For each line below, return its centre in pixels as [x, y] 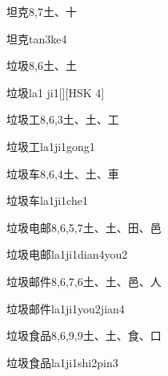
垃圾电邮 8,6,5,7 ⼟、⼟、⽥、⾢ [84, 227]
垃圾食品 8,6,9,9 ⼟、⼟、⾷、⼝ [84, 335]
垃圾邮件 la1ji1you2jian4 [66, 308]
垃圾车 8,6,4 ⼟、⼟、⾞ [63, 173]
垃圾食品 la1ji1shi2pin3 [62, 362]
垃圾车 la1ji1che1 [47, 200]
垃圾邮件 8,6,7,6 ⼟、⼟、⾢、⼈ [84, 281]
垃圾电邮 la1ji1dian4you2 [67, 254]
